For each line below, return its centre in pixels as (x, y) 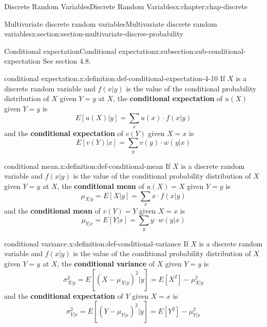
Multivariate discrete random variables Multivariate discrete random (111, 23)
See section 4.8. (67, 61)
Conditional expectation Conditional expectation (80, 51)
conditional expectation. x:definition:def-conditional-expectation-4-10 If (115, 78)
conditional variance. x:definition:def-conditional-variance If (96, 243)
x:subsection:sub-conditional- (201, 51)
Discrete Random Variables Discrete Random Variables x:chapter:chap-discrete (126, 6)
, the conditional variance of (106, 264)
